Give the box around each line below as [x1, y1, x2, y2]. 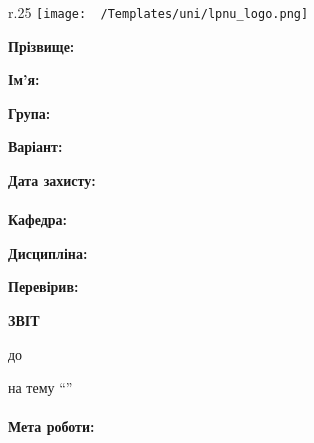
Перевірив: [8, 276, 79, 297]
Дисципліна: [8, 242, 88, 263]
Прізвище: [8, 35, 75, 56]
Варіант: [8, 136, 63, 157]
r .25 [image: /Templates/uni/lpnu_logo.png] [8, 2, 309, 22]
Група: [8, 102, 51, 123]
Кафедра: [8, 209, 68, 230]
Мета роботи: [8, 416, 95, 437]
